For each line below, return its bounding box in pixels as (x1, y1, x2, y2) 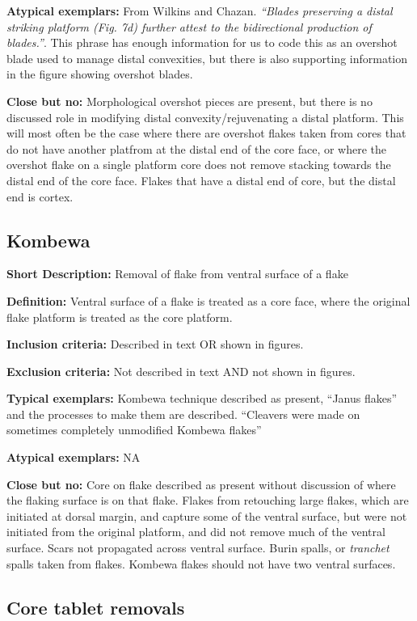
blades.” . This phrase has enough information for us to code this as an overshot (6, 34, 398, 51)
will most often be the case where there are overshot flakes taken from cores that (6, 125, 406, 142)
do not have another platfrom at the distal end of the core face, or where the (6, 140, 387, 157)
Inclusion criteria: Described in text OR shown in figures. (6, 336, 304, 353)
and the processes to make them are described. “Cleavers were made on (6, 405, 360, 422)
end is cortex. (6, 188, 74, 205)
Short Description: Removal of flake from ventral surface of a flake (6, 265, 348, 282)
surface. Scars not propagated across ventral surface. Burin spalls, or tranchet (6, 539, 390, 556)
